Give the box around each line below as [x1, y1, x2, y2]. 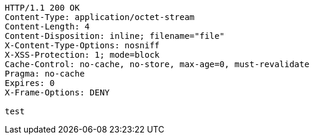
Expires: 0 [5, 78, 55, 88]
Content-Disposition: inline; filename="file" [5, 31, 225, 41]
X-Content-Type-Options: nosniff [5, 41, 160, 50]
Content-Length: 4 [5, 22, 90, 31]
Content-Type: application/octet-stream [5, 12, 195, 22]
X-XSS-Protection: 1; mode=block [5, 50, 160, 59]
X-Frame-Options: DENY [5, 88, 110, 97]
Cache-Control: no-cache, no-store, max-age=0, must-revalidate [5, 59, 310, 69]
